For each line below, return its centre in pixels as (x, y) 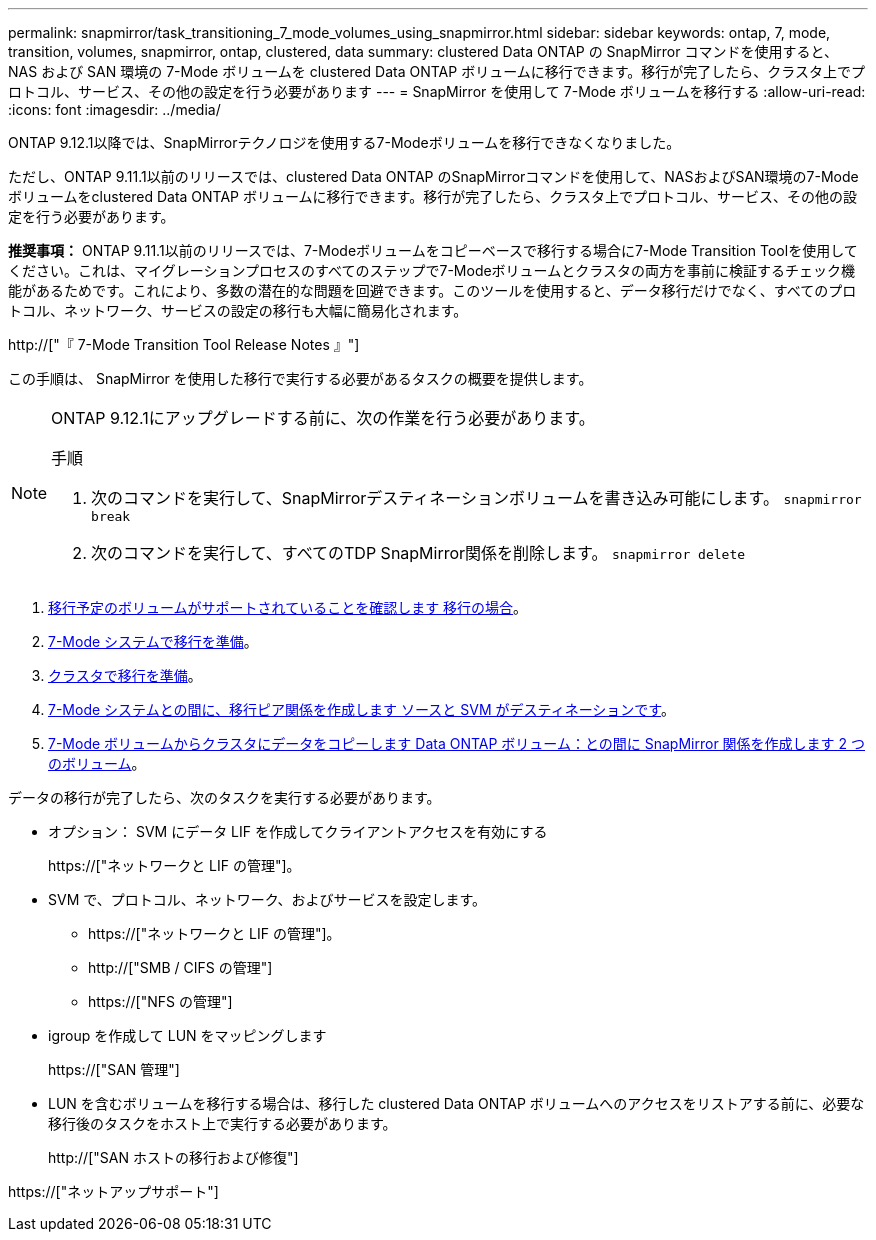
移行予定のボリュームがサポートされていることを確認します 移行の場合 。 (288, 607)
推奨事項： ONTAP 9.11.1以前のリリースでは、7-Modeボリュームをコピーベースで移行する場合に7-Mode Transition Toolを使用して (433, 250)
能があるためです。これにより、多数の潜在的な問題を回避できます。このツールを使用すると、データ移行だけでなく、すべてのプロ (432, 290)
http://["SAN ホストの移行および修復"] (173, 1157)
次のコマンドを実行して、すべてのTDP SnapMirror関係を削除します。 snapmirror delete (418, 553)
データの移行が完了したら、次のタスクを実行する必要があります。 (224, 797)
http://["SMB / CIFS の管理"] (180, 967)
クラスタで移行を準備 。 (125, 675)
